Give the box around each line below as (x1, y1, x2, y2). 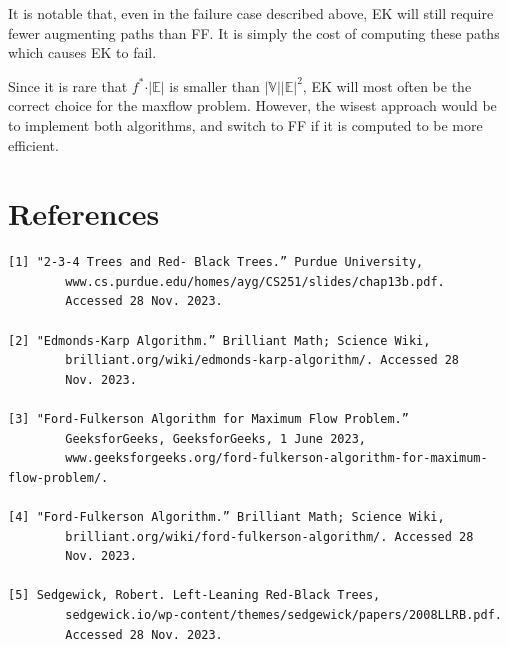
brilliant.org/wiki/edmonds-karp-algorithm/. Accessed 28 (65, 353, 460, 368)
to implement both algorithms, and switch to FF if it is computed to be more (8, 114, 483, 135)
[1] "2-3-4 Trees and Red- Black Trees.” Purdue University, (8, 255, 424, 270)
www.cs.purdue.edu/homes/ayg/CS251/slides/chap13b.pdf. (65, 274, 445, 289)
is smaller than (169, 75, 260, 96)
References (8, 193, 160, 234)
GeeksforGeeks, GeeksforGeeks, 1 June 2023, (65, 431, 366, 446)
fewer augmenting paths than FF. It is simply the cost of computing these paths (8, 22, 500, 43)
